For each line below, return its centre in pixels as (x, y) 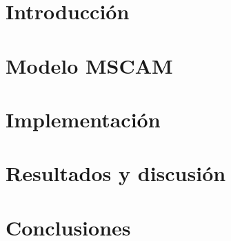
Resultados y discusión (116, 173)
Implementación (83, 119)
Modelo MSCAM (89, 65)
